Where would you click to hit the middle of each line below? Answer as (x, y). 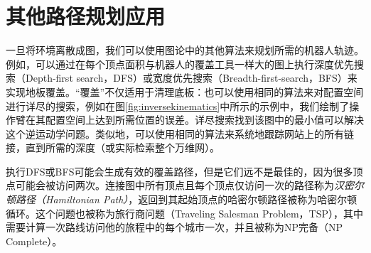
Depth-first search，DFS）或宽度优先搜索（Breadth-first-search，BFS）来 (191, 78)
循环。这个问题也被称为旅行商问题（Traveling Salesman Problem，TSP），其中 (185, 213)
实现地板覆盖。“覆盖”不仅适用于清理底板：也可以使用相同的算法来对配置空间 (185, 91)
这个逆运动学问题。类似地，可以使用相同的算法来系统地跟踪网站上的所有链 (180, 133)
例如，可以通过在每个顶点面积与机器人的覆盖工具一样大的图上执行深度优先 (180, 64)
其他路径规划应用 (86, 16)
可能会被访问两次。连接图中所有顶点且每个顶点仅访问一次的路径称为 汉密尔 (189, 185)
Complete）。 (34, 241)
